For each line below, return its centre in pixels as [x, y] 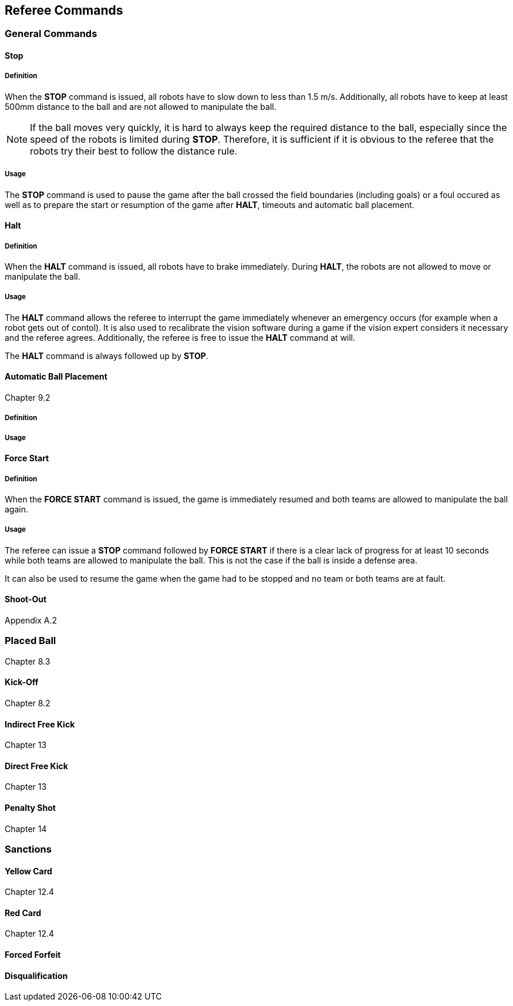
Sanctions [28, 849]
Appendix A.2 [31, 620]
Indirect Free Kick [40, 724]
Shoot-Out [26, 599]
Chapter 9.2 [28, 397]
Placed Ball [31, 641]
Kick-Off [22, 682]
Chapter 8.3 [28, 661]
